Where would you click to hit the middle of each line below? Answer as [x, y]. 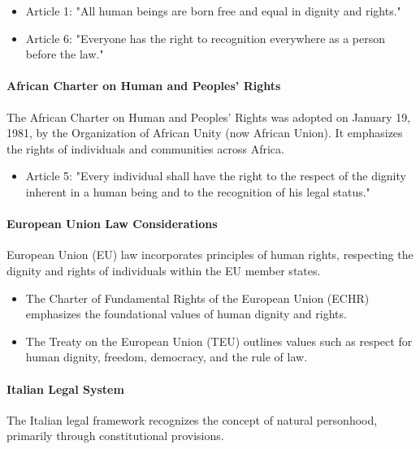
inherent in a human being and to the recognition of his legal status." [198, 191]
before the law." [65, 54]
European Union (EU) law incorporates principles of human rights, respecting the [210, 255]
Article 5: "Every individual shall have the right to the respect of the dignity [216, 176]
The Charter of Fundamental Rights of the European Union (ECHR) [197, 298]
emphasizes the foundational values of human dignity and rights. [186, 314]
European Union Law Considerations [112, 224]
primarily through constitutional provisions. [115, 436]
